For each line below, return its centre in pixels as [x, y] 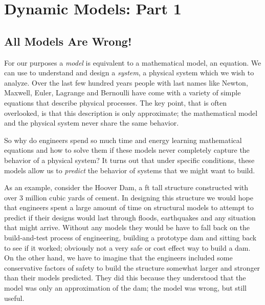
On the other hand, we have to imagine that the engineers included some [118, 258]
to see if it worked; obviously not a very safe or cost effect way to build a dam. [127, 247]
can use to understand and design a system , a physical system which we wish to [129, 73]
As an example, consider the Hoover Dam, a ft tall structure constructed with [126, 187]
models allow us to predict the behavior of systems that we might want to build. [130, 170]
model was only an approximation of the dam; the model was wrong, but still [125, 288]
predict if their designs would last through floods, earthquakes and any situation [130, 217]
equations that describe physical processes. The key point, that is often [115, 102]
